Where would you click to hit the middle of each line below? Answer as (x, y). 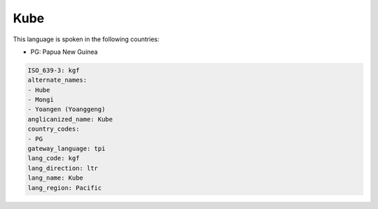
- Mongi (41, 100)
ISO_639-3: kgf (54, 70)
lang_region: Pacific (65, 188)
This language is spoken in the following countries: (86, 39)
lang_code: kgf (54, 158)
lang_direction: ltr (63, 168)
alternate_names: (57, 80)
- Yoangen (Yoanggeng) (66, 109)
